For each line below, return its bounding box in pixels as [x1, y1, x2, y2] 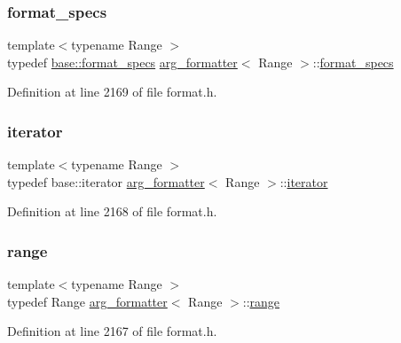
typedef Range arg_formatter [7, 292, 168, 310]
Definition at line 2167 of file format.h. [7, 322, 217, 340]
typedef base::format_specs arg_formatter [7, 52, 238, 71]
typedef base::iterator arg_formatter [7, 172, 205, 191]
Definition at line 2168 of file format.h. [7, 202, 217, 221]
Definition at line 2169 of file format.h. [7, 82, 217, 101]
